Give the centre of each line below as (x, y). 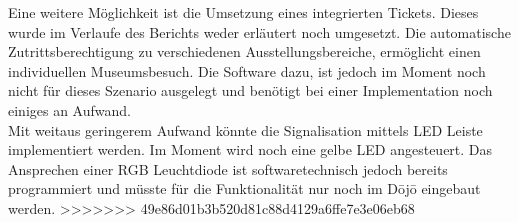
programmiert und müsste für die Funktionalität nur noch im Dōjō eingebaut (244, 188)
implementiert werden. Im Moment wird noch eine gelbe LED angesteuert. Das (250, 149)
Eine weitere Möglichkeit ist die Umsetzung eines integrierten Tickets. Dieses (243, 12)
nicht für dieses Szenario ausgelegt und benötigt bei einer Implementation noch (250, 90)
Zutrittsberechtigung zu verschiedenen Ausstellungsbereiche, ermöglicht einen (244, 51)
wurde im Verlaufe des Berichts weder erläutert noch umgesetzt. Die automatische (259, 31)
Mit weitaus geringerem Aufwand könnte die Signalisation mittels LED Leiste (245, 129)
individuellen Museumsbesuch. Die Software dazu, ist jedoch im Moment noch (247, 70)
